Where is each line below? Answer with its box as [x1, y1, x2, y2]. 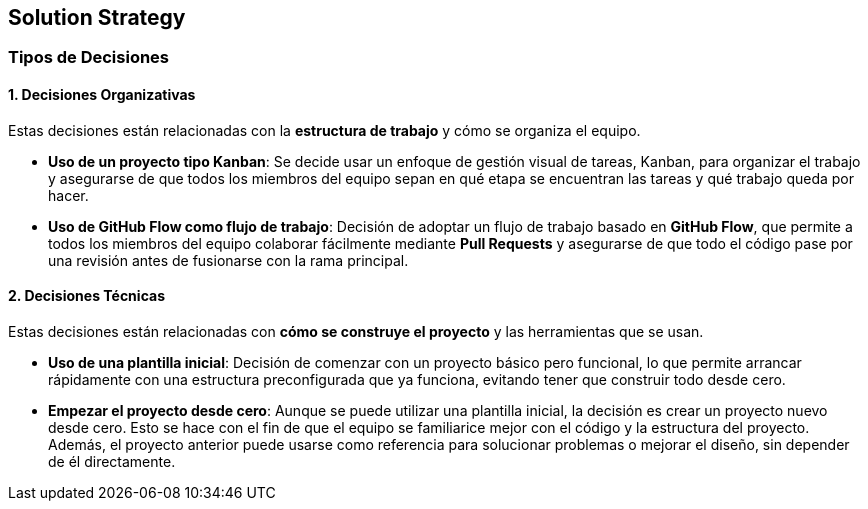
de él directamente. [48, 452, 176, 470]
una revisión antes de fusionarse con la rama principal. [48, 251, 409, 269]
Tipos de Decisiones [8, 47, 170, 68]
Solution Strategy [8, 5, 186, 30]
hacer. [48, 186, 89, 204]
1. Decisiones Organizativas [8, 86, 196, 104]
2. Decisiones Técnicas [8, 287, 165, 305]
